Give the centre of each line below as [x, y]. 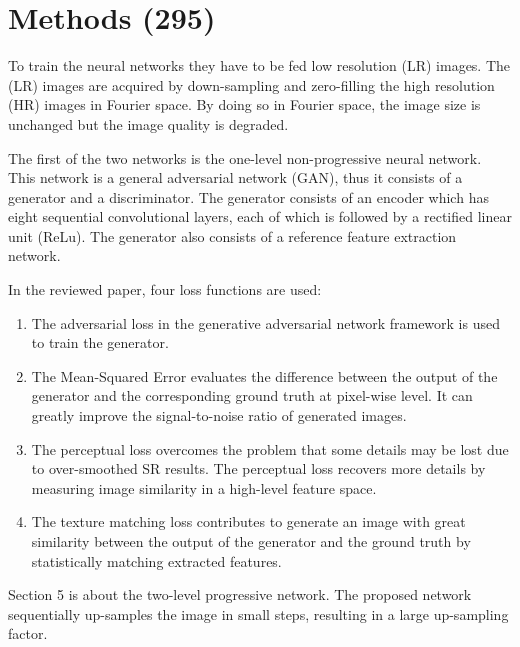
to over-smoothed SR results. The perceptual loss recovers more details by [258, 468]
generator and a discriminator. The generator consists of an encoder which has [248, 196]
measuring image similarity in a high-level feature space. [204, 487]
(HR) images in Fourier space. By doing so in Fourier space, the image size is [244, 104]
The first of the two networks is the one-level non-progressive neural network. [245, 157]
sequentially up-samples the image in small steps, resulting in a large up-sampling [258, 613]
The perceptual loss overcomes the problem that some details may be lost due [270, 448]
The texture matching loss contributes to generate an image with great [248, 521]
